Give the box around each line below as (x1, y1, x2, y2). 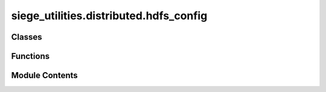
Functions (11, 51, 50, 61)
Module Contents (11, 70, 78, 81)
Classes (11, 32, 42, 42)
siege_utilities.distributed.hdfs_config (11, 9, 208, 22)
